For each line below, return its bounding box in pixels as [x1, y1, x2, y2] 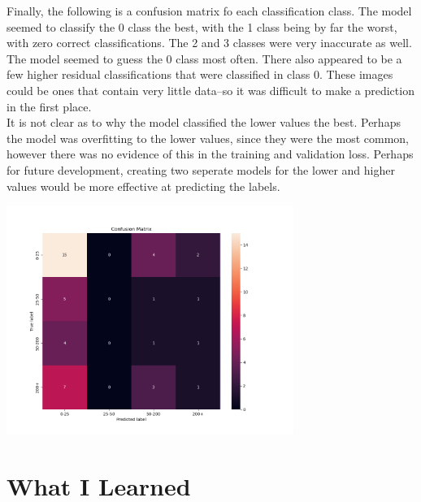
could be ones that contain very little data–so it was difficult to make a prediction [7, 81, 414, 98]
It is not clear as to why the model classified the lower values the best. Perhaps [7, 114, 401, 131]
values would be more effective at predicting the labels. [7, 177, 280, 194]
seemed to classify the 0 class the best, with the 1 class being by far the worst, [7, 18, 397, 35]
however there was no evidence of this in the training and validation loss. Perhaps [7, 145, 414, 162]
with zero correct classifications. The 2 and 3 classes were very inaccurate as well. [7, 34, 412, 51]
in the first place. [7, 97, 92, 115]
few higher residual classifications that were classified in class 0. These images [7, 66, 393, 83]
